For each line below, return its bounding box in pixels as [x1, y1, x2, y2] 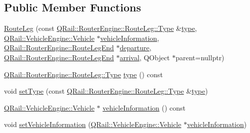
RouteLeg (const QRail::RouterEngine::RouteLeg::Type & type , [4, 23, 197, 33]
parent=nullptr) [175, 52, 224, 62]
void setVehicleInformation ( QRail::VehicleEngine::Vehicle [4, 119, 181, 130]
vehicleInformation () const [102, 102, 186, 113]
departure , [119, 42, 151, 53]
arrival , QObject [119, 52, 170, 62]
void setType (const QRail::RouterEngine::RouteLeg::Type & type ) [4, 86, 208, 96]
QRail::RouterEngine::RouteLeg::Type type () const [4, 69, 163, 79]
